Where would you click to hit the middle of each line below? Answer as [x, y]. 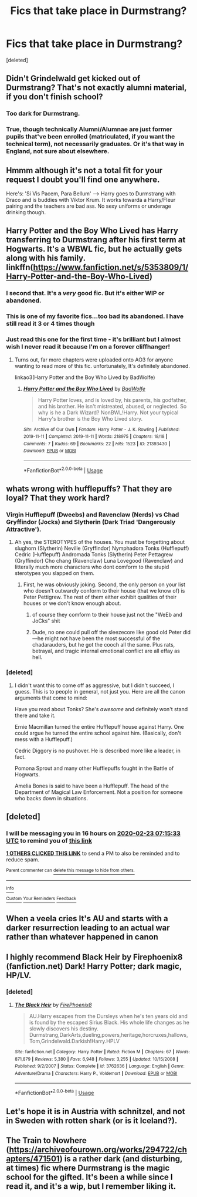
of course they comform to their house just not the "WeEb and [107, 615]
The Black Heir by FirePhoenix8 [53, 1005]
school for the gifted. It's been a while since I [89, 1177]
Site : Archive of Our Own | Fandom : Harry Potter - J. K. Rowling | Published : [101, 430]
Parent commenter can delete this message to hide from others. [70, 870]
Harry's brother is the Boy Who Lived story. [90, 418]
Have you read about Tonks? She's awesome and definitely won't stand [101, 709]
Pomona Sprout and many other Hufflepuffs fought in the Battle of [94, 768]
